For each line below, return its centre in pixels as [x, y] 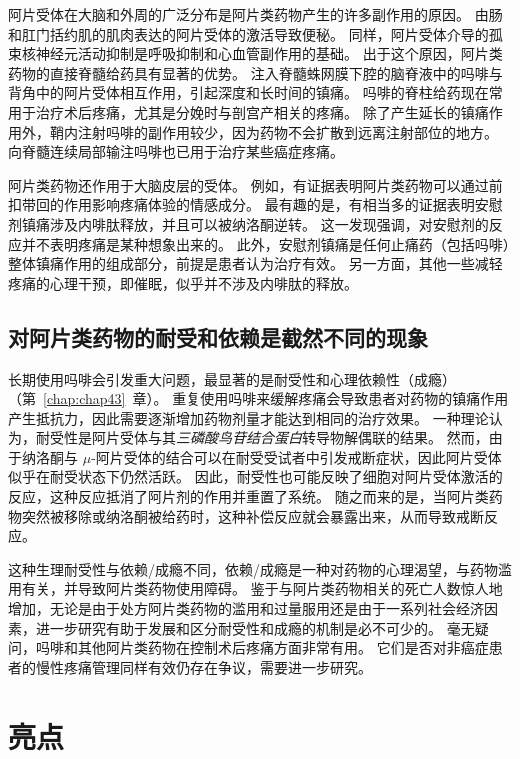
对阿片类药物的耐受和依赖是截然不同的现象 [218, 336]
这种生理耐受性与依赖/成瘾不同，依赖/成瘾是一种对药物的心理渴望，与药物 [253, 568]
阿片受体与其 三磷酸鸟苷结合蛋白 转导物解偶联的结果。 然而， [290, 437]
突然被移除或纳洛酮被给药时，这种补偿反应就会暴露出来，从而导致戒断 [252, 515]
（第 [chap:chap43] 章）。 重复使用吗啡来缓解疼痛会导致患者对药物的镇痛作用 [258, 398]
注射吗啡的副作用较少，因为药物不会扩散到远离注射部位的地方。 [287, 131]
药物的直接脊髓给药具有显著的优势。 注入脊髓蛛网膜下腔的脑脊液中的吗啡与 [255, 72]
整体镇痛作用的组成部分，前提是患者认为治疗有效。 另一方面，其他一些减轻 [255, 263]
